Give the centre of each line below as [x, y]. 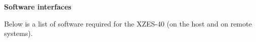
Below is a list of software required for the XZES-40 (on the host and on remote [128, 23]
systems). [18, 33]
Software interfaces [38, 6]
